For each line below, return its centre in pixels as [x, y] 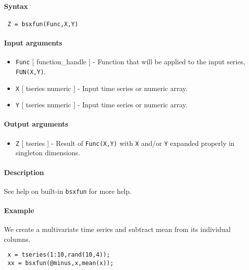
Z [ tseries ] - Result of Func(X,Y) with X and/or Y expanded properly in [125, 143]
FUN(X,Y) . [31, 71]
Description [24, 172]
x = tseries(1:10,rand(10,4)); [59, 255]
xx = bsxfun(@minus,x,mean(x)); [61, 263]
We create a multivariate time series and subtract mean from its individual [117, 229]
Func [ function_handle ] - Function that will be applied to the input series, [130, 62]
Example [19, 210]
